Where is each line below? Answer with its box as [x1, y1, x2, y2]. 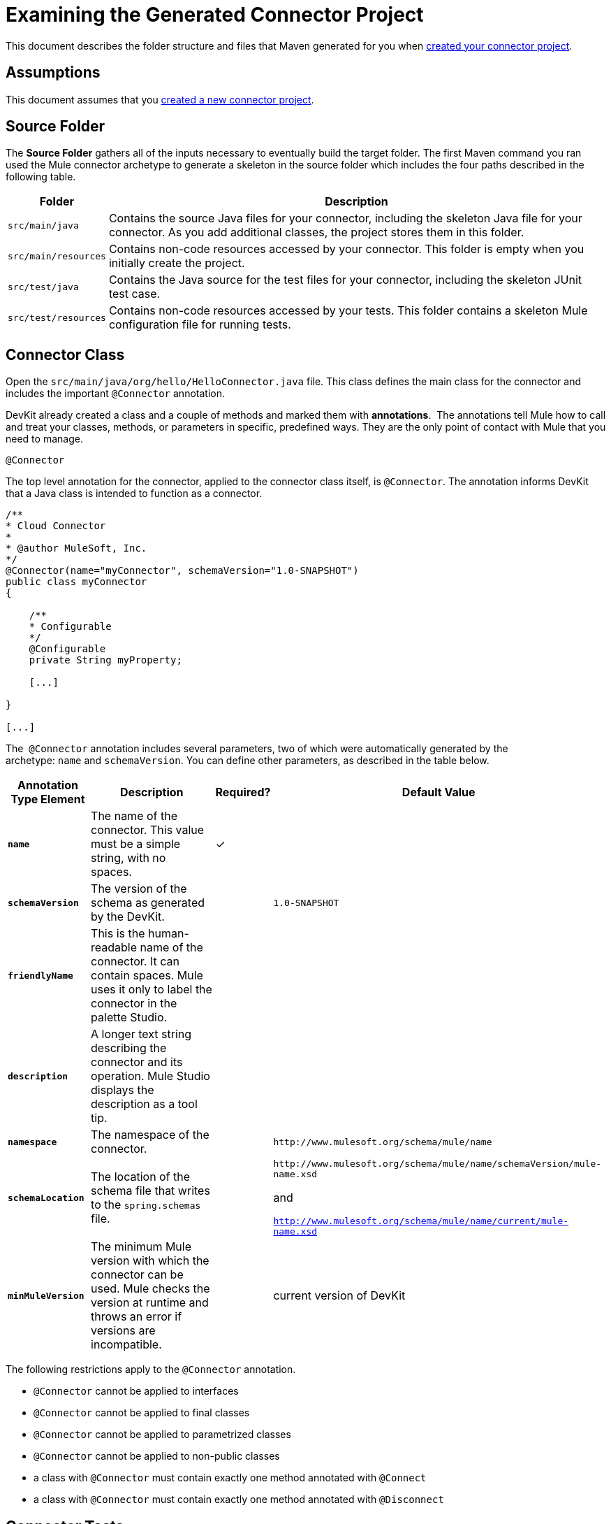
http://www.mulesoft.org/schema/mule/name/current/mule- [273, 1216, 569, 1227]
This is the [91, 926, 145, 941]
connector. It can [91, 954, 179, 969]
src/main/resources [8, 250, 106, 261]
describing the [91, 1041, 167, 1056]
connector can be [91, 1267, 184, 1282]
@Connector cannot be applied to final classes [34, 1407, 250, 1419]
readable [91, 940, 138, 955]
